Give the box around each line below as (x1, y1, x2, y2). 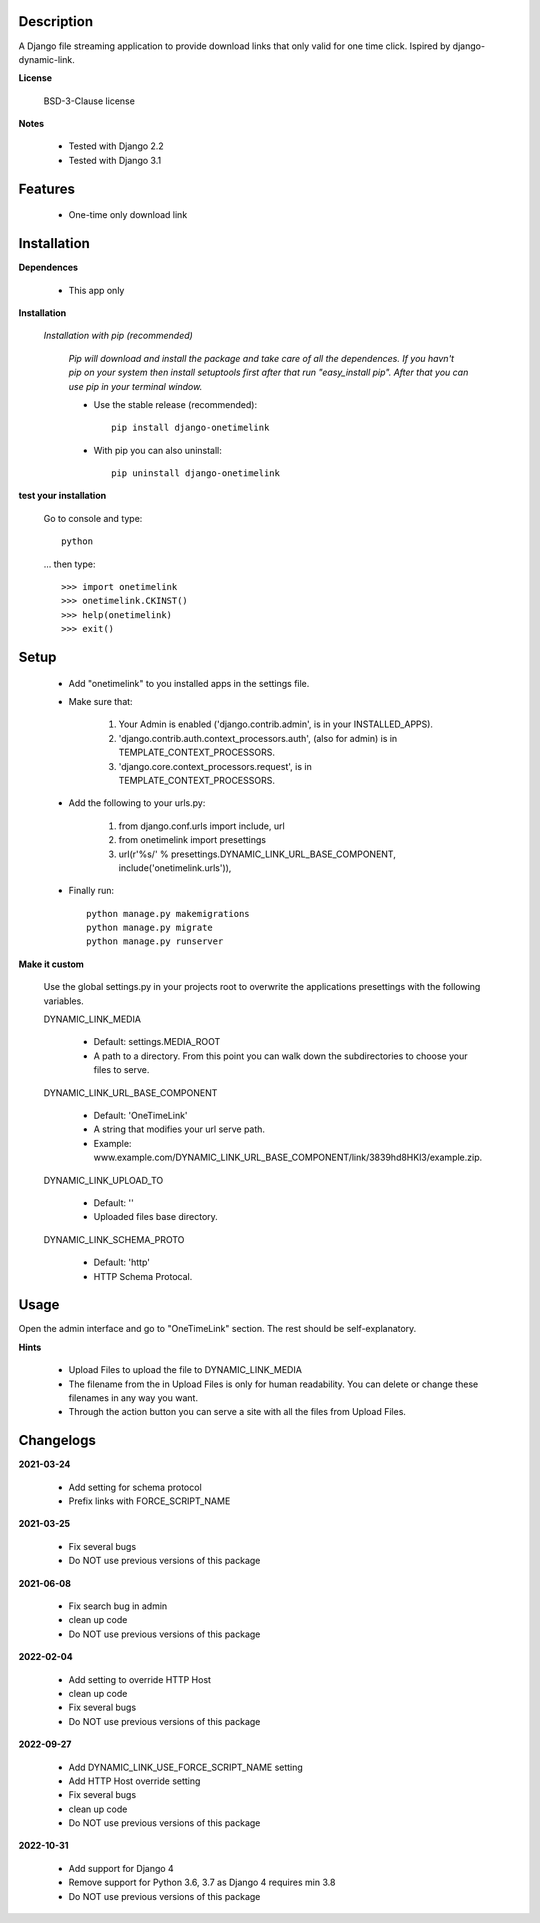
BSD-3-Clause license (43, 95, 135, 107)
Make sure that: (68, 696, 134, 707)
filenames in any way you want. (68, 1391, 199, 1404)
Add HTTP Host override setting (68, 1775, 201, 1787)
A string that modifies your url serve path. (93, 1123, 265, 1135)
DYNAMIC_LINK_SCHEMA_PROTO (43, 1233, 185, 1245)
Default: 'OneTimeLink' (93, 1109, 189, 1121)
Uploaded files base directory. (93, 1211, 219, 1223)
